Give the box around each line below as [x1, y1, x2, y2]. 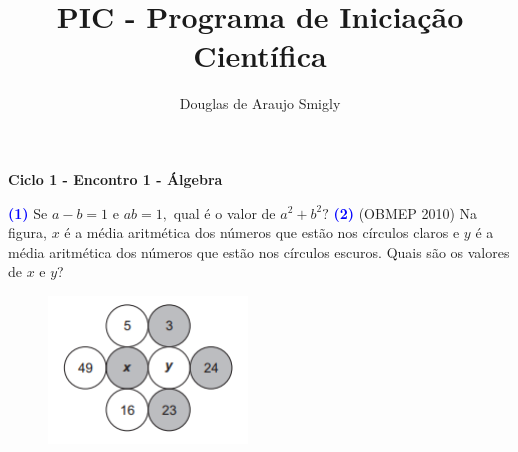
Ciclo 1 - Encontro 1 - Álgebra [8, 168, 223, 189]
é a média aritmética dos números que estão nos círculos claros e [64, 222, 460, 243]
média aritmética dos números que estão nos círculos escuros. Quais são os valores [8, 241, 510, 262]
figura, [8, 222, 47, 243]
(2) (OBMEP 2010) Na [333, 202, 478, 223]
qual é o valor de [173, 202, 276, 223]
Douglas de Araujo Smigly [179, 93, 341, 114]
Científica [193, 35, 327, 76]
